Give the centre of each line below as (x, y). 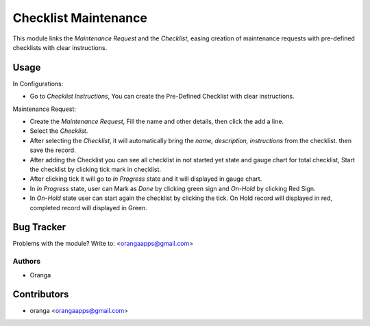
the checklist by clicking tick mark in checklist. (95, 169)
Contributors (41, 294)
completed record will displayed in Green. (88, 208)
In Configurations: (38, 84)
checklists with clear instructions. (60, 47)
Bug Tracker (39, 227)
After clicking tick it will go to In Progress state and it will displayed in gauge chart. (146, 179)
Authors (27, 262)
